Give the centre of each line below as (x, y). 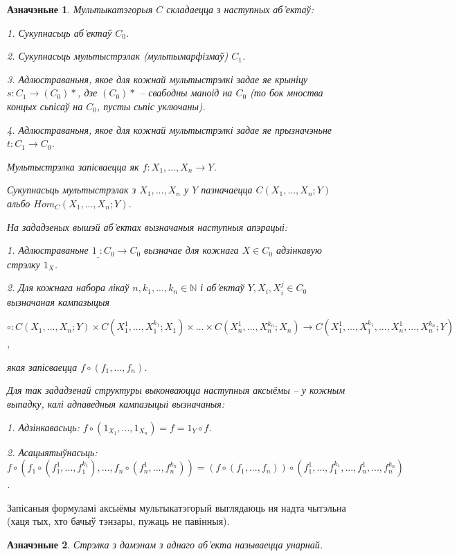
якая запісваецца (42, 366)
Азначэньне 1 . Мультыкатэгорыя (80, 9)
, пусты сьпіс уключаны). (151, 106)
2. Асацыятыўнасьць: (52, 452)
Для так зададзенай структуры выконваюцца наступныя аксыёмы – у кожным (176, 390)
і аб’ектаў (222, 287)
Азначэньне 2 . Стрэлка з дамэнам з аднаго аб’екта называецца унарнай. (165, 544)
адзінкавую (299, 250)
